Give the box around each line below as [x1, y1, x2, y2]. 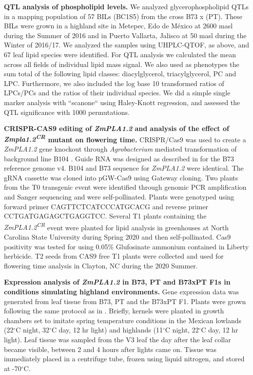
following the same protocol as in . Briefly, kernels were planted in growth [4, 306, 224, 316]
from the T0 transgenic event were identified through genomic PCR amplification [4, 182, 247, 192]
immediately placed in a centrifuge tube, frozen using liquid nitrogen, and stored [4, 353, 245, 364]
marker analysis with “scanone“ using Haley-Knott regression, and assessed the [4, 97, 240, 107]
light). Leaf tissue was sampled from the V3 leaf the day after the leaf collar [4, 334, 231, 344]
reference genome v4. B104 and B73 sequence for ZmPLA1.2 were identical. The [4, 163, 244, 173]
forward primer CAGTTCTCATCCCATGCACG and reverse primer [4, 201, 209, 211]
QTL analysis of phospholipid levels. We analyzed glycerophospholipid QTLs [4, 1, 249, 11]
